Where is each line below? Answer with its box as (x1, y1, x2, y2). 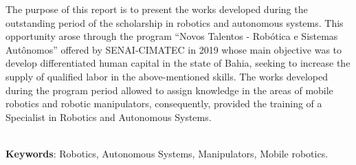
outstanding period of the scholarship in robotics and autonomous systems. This (5, 15, 344, 30)
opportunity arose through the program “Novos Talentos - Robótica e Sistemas (5, 29, 338, 43)
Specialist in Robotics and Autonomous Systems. (5, 109, 212, 124)
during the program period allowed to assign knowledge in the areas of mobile (5, 82, 333, 97)
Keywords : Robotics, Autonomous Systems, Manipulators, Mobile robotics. (5, 146, 329, 160)
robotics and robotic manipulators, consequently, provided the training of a (5, 96, 322, 111)
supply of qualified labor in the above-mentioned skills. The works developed (5, 69, 329, 83)
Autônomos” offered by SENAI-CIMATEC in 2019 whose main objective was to (5, 42, 342, 56)
